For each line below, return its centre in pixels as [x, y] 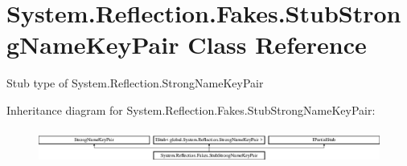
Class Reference [277, 45]
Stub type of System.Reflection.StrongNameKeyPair [135, 83]
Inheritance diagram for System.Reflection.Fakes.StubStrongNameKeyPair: [191, 109]
